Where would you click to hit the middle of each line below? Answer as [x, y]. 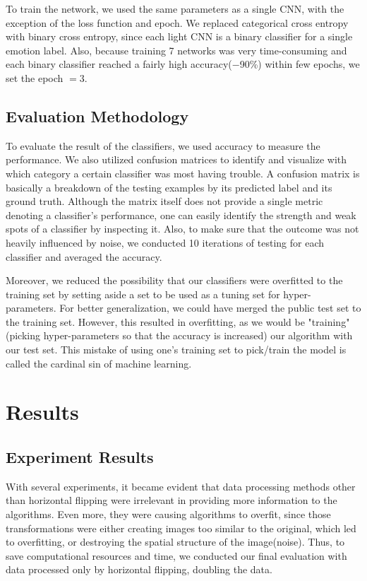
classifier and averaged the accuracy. [84, 256]
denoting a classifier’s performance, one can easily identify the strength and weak [181, 215]
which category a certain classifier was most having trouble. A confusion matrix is [183, 173]
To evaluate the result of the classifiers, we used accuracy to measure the [163, 145]
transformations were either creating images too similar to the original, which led [181, 528]
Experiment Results [80, 457]
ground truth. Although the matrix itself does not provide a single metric [164, 201]
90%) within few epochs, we [300, 64]
